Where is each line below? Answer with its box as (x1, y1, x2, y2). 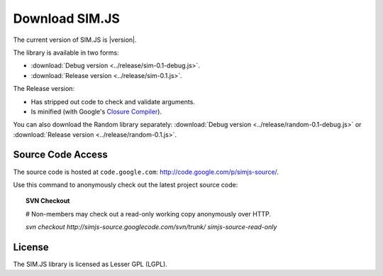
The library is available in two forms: (13, 48, 120, 57)
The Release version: (13, 84, 74, 93)
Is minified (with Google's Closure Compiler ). (30, 107, 162, 116)
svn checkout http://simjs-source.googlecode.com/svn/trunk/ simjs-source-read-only (26, 223, 277, 231)
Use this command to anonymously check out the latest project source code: (13, 180, 238, 189)
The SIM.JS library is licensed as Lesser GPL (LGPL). (13, 260, 168, 269)
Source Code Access (13, 149, 108, 161)
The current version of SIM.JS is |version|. (13, 35, 138, 44)
